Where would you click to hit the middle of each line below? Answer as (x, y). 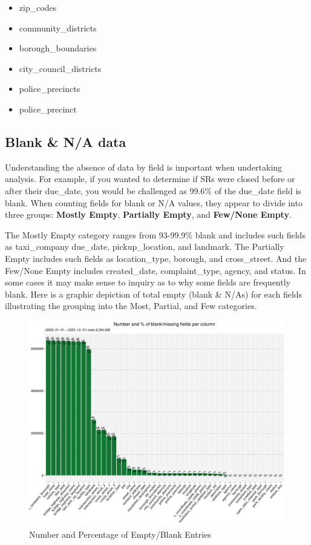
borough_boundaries (58, 48)
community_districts (58, 28)
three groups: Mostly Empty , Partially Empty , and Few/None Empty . (148, 214)
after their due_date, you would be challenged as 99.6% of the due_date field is (153, 190)
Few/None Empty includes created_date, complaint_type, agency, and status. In (155, 270)
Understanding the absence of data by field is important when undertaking (144, 167)
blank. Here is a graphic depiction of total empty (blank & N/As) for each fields (154, 294)
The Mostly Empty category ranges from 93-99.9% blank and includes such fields (155, 234)
